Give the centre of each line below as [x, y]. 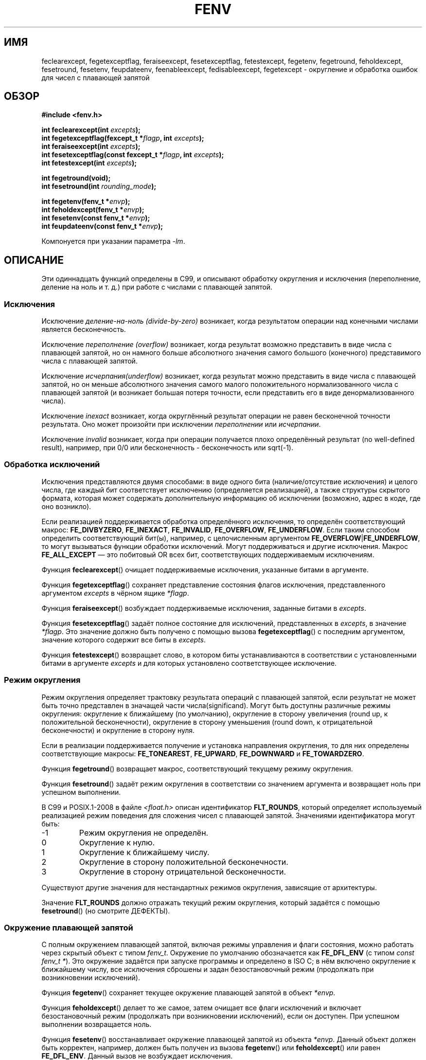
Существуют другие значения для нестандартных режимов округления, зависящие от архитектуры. [209, 887]
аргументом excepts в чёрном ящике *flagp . [115, 593]
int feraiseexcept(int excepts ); [91, 146]
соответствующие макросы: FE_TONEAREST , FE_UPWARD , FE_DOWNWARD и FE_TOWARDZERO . [203, 753]
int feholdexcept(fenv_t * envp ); [93, 210]
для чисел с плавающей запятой [96, 77]
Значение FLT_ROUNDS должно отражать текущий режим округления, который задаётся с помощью [211, 902]
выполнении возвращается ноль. [97, 1024]
